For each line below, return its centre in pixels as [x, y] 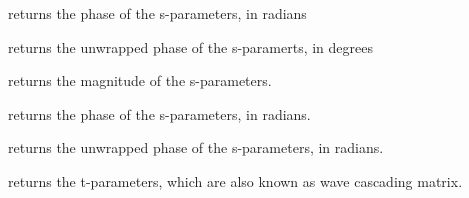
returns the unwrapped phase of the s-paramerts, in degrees [191, 46]
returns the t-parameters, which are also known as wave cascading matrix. [235, 180]
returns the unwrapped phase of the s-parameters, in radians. [196, 147]
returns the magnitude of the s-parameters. [140, 80]
